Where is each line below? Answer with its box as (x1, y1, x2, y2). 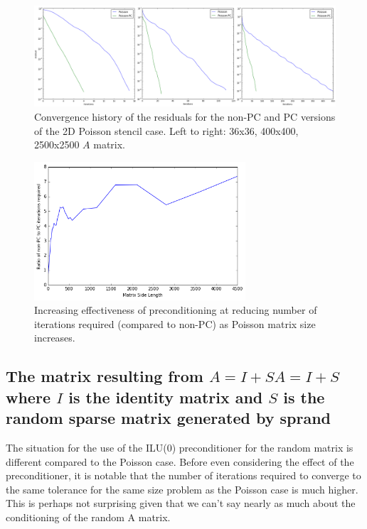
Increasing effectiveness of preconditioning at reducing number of (34, 302, 317, 317)
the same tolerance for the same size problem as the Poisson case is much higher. (6, 481, 358, 496)
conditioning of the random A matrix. (6, 510, 171, 525)
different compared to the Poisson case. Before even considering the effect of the (6, 454, 354, 469)
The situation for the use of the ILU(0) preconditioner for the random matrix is (6, 440, 353, 455)
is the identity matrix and (68, 386, 263, 408)
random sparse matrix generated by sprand (6, 407, 331, 429)
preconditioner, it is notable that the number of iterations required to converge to (6, 468, 361, 483)
